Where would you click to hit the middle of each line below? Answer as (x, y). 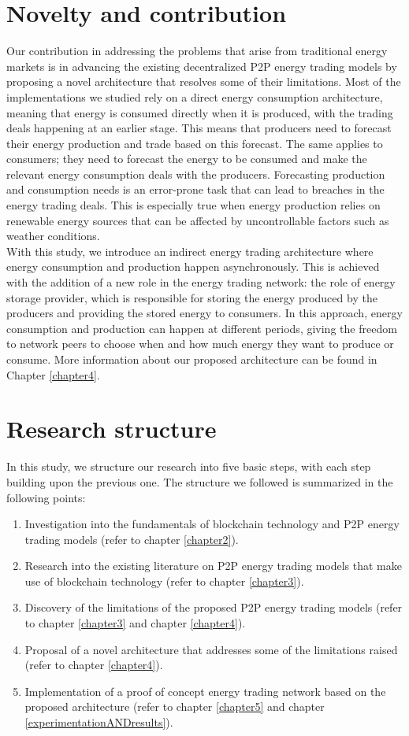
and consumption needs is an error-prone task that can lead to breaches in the (195, 189)
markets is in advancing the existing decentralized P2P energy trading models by (202, 66)
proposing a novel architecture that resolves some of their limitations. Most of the (204, 81)
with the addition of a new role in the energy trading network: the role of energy (201, 282)
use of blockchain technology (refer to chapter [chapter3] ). (164, 581)
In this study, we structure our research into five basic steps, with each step (189, 466)
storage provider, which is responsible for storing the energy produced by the (192, 297)
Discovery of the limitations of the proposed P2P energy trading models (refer (214, 607)
